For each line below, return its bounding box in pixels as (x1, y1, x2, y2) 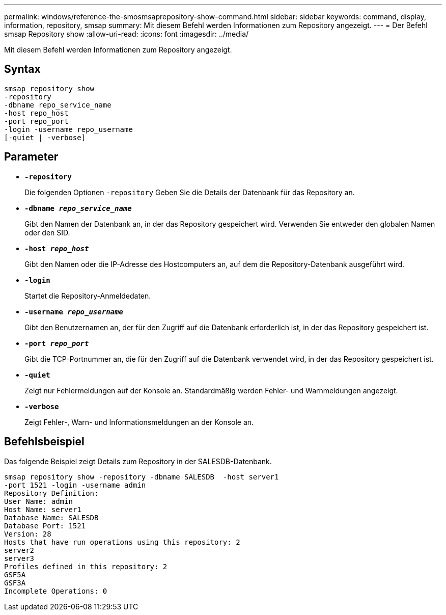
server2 (4, 546, 35, 554)
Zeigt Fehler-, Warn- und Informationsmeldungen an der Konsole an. (24, 417, 254, 426)
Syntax (4, 63, 41, 76)
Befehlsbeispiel (4, 435, 85, 448)
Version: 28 (4, 529, 51, 538)
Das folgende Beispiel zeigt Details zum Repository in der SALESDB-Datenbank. (4, 457, 272, 466)
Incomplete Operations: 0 (4, 586, 107, 595)
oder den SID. (24, 228, 70, 237)
